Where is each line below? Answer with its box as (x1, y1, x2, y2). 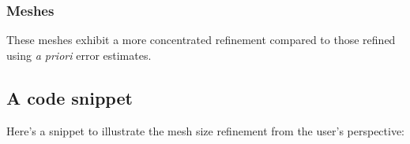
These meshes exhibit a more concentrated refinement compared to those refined (6, 31, 396, 48)
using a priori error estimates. (6, 46, 152, 63)
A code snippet (6, 85, 133, 109)
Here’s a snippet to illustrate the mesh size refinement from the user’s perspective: (6, 122, 405, 138)
